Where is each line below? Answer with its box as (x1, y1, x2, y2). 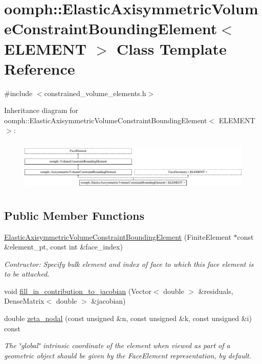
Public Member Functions (4, 207, 144, 223)
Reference (4, 58, 75, 79)
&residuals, (198, 285, 233, 296)
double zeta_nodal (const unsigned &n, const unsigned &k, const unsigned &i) (4, 313, 252, 324)
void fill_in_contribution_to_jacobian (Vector (4, 285, 151, 296)
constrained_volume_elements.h (44, 87, 146, 98)
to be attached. (4, 268, 50, 279)
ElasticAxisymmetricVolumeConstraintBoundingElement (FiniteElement (4, 231, 231, 242)
